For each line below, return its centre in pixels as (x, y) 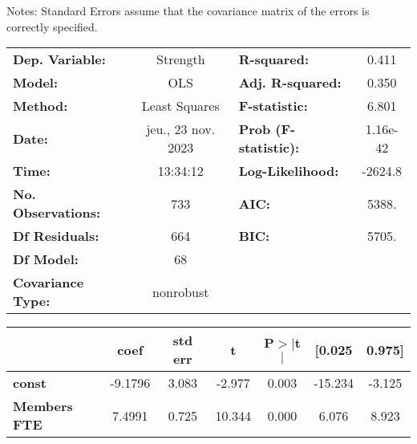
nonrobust (181, 291)
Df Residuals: (56, 236)
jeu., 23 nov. (181, 129)
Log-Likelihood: (289, 171)
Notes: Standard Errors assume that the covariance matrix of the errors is (188, 10)
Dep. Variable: (59, 59)
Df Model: (46, 259)
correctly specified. (52, 26)
